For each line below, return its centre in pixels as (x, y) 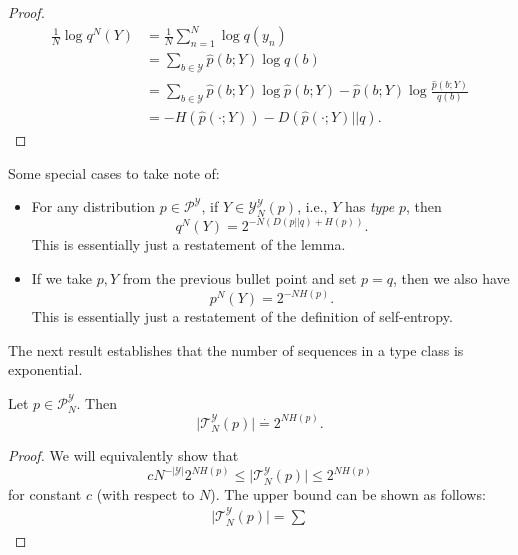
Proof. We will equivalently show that (123, 455)
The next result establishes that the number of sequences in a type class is (236, 349)
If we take (62, 277)
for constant (45, 493)
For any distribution (93, 206)
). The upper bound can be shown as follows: (348, 493)
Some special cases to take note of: (114, 172)
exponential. (45, 369)
